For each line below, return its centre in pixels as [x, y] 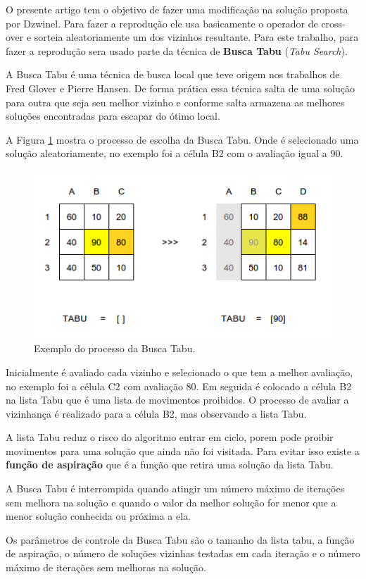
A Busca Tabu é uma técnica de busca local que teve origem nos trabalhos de [173, 74]
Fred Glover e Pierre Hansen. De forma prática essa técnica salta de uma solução [180, 88]
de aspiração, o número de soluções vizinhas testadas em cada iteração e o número [183, 553]
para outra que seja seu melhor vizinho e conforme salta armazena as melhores [175, 102]
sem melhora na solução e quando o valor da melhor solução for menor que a [171, 502]
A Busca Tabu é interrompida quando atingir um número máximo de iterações [175, 488]
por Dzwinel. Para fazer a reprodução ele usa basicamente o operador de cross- [176, 23]
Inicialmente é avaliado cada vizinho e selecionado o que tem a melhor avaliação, [179, 372]
